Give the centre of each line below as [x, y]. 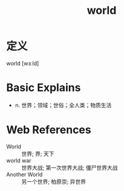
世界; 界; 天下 [38, 154]
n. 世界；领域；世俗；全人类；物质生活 [63, 105]
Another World [24, 174]
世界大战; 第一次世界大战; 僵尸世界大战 [70, 168]
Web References [49, 130]
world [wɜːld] [23, 63]
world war [19, 160]
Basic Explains [44, 88]
